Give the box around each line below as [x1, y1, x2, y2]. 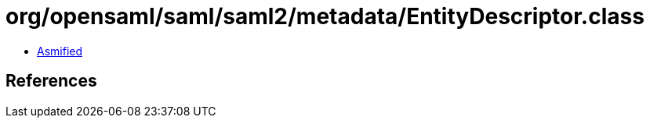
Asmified [37, 44, 83, 58]
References [5, 71, 97, 91]
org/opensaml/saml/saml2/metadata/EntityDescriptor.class [5, 3, 645, 30]
